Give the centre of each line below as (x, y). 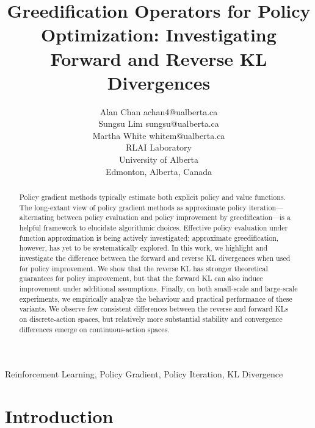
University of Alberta (159, 159)
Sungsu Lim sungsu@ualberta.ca (159, 123)
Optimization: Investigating (159, 34)
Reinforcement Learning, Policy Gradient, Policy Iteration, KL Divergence (144, 374)
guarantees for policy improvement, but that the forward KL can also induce (141, 278)
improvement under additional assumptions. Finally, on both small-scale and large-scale (158, 288)
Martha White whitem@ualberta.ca (159, 135)
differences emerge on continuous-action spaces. (94, 329)
